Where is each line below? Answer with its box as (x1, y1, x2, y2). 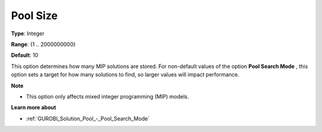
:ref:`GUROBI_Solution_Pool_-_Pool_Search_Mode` (26, 115, 150, 122)
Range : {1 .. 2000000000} (11, 41, 76, 48)
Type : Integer (11, 30, 45, 37)
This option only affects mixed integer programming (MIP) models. (26, 93, 189, 100)
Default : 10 (11, 51, 39, 59)
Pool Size (11, 9, 58, 22)
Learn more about (11, 104, 57, 111)
